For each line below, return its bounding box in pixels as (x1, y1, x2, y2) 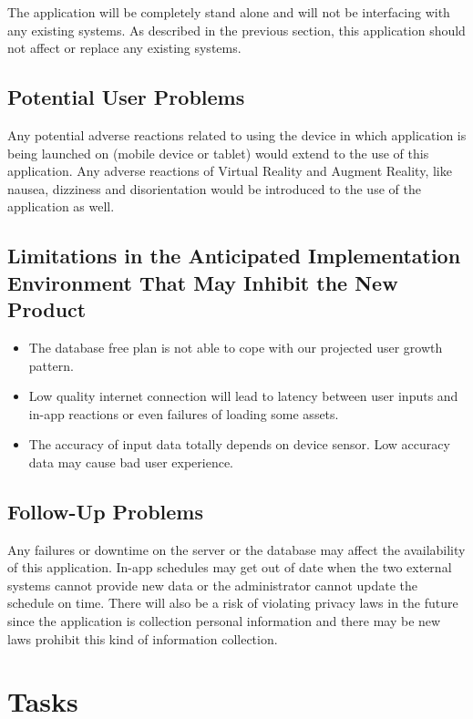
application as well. (7, 197, 115, 216)
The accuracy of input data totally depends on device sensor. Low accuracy (28, 435, 450, 454)
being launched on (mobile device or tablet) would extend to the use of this (7, 143, 429, 162)
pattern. (28, 355, 74, 375)
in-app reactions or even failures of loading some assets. (28, 404, 339, 423)
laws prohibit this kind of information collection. (7, 629, 278, 648)
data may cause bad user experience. (28, 452, 234, 471)
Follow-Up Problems (7, 497, 203, 525)
